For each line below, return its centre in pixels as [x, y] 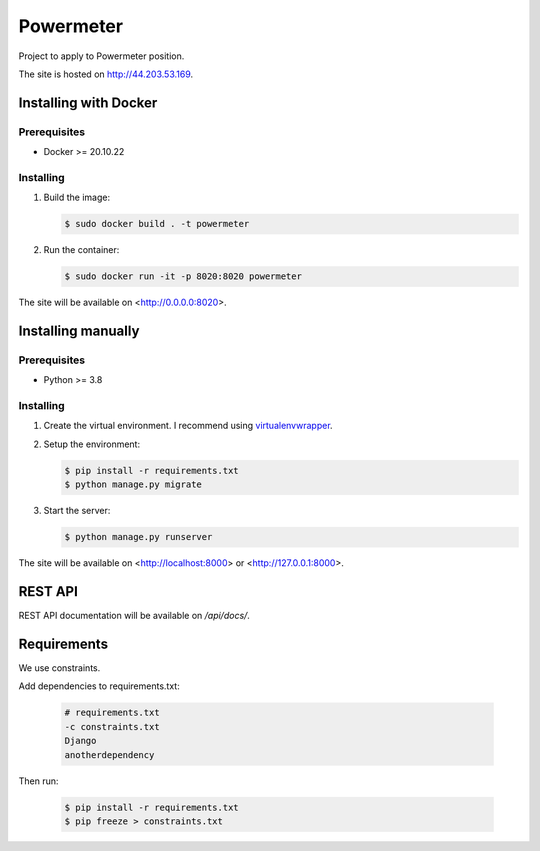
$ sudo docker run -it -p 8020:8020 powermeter [183, 276]
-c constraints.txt [112, 726]
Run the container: [81, 250]
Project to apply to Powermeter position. [101, 56]
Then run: [38, 781]
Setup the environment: [91, 444]
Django [80, 741]
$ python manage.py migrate [133, 484]
